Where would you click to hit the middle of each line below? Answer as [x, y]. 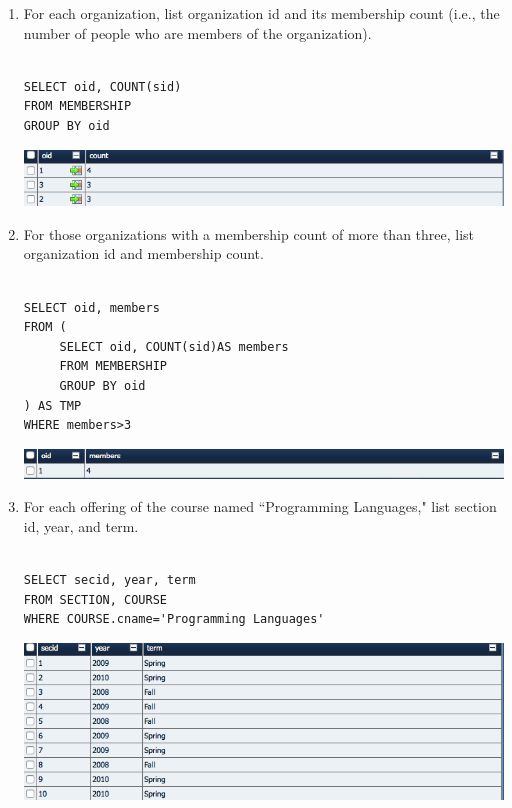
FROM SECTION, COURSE [95, 599]
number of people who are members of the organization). [197, 32]
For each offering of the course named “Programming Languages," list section [260, 506]
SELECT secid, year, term [109, 579]
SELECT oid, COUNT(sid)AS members [174, 346]
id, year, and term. [81, 525]
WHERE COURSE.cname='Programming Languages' [174, 619]
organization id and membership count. [143, 253]
